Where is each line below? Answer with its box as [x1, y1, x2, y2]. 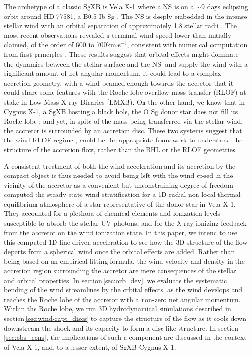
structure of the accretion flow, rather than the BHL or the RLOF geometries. [4, 144, 237, 154]
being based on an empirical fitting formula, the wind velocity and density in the [4, 256, 245, 266]
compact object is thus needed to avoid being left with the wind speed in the [4, 170, 233, 180]
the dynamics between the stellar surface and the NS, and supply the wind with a [4, 58, 248, 69]
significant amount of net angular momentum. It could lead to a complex [4, 68, 221, 78]
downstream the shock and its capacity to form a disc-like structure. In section [4, 322, 239, 333]
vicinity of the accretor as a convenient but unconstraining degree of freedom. [4, 179, 235, 190]
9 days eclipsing [201, 1, 248, 11]
